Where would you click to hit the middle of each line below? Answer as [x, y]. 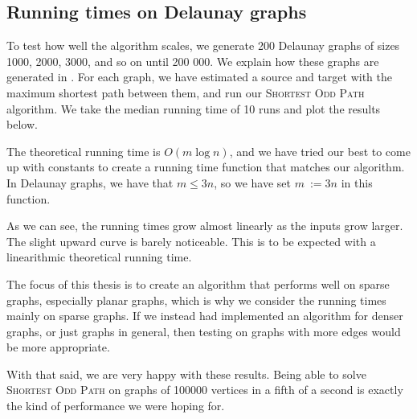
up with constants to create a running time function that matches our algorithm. [206, 167]
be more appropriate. [58, 347]
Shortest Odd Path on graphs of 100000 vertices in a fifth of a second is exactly [205, 390]
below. [22, 124]
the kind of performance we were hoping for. [116, 406]
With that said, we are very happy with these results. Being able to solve [186, 374]
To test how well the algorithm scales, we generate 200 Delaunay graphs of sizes [203, 45]
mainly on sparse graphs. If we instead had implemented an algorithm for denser [205, 316]
